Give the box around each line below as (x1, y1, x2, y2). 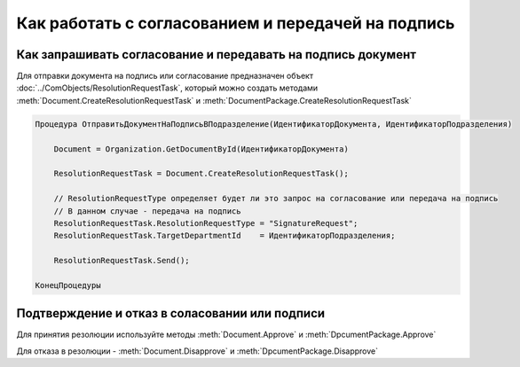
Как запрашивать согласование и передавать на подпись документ (16, 47, 417, 62)
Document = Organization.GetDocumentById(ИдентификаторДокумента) (53, 144, 350, 154)
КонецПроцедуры (35, 280, 101, 290)
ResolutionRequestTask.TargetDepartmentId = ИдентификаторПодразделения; (53, 230, 396, 241)
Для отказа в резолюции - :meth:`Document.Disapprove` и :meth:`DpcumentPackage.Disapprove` (16, 346, 379, 356)
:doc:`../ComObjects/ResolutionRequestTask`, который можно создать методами (16, 82, 319, 93)
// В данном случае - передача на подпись (53, 206, 241, 216)
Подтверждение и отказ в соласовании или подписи (16, 306, 326, 321)
